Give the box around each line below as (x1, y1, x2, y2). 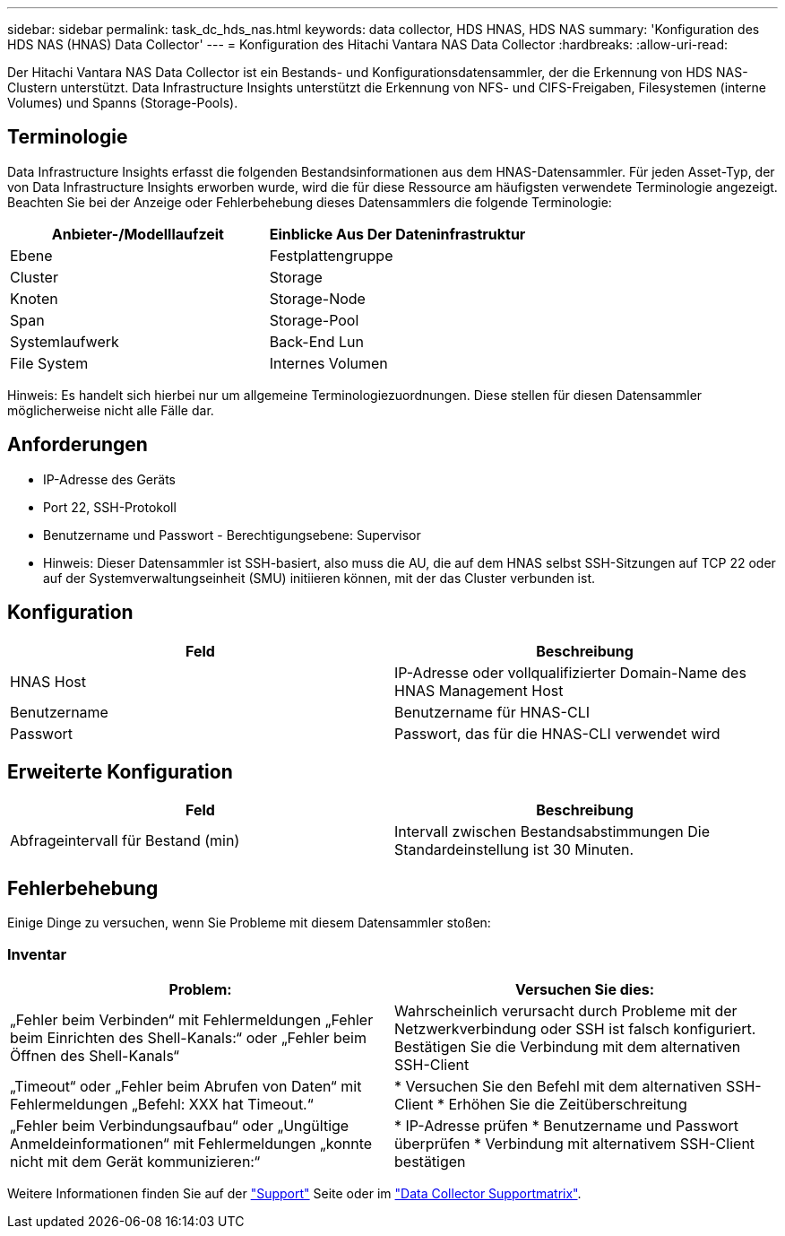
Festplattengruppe (269, 246, 393, 265)
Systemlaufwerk (10, 332, 119, 351)
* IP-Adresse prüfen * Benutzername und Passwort (394, 1116, 738, 1135)
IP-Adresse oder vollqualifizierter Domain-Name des (394, 663, 746, 682)
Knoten (10, 289, 58, 308)
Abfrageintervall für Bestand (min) (10, 831, 240, 850)
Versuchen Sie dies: (515, 979, 654, 998)
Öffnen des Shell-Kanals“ (10, 1046, 180, 1065)
